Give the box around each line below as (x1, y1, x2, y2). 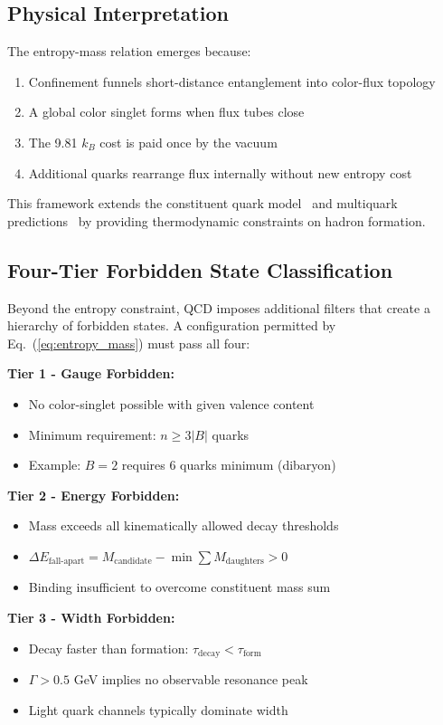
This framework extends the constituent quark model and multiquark (7, 194, 398, 213)
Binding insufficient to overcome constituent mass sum (28, 577, 331, 596)
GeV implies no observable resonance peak (73, 670, 308, 688)
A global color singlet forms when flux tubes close (28, 102, 305, 121)
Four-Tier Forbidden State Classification (7, 255, 393, 283)
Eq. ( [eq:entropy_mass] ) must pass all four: (7, 333, 250, 352)
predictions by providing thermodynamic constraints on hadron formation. (7, 211, 426, 230)
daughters (225, 557, 264, 567)
